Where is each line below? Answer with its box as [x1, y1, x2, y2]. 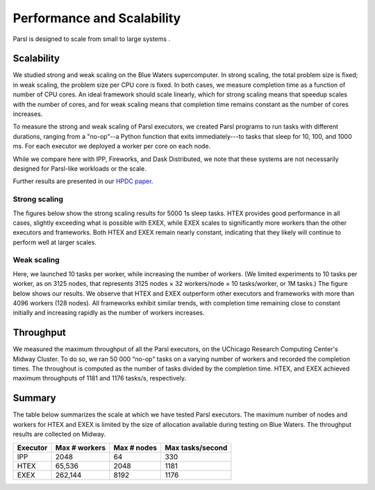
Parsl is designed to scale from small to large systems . [12, 35, 170, 43]
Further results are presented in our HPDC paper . [12, 177, 153, 185]
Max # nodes [113, 443, 158, 453]
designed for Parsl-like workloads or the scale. [12, 164, 147, 173]
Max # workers [55, 443, 106, 453]
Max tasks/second [164, 443, 228, 453]
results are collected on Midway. [12, 430, 106, 439]
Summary [12, 392, 56, 404]
